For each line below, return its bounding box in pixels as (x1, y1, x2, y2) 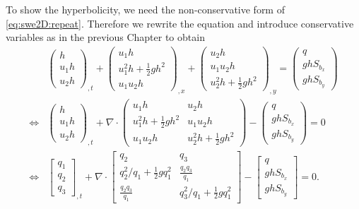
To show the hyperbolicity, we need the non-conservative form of (6, 2, 285, 16)
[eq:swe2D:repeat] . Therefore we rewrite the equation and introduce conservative (6, 16, 354, 30)
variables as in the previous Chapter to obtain (6, 30, 205, 44)
